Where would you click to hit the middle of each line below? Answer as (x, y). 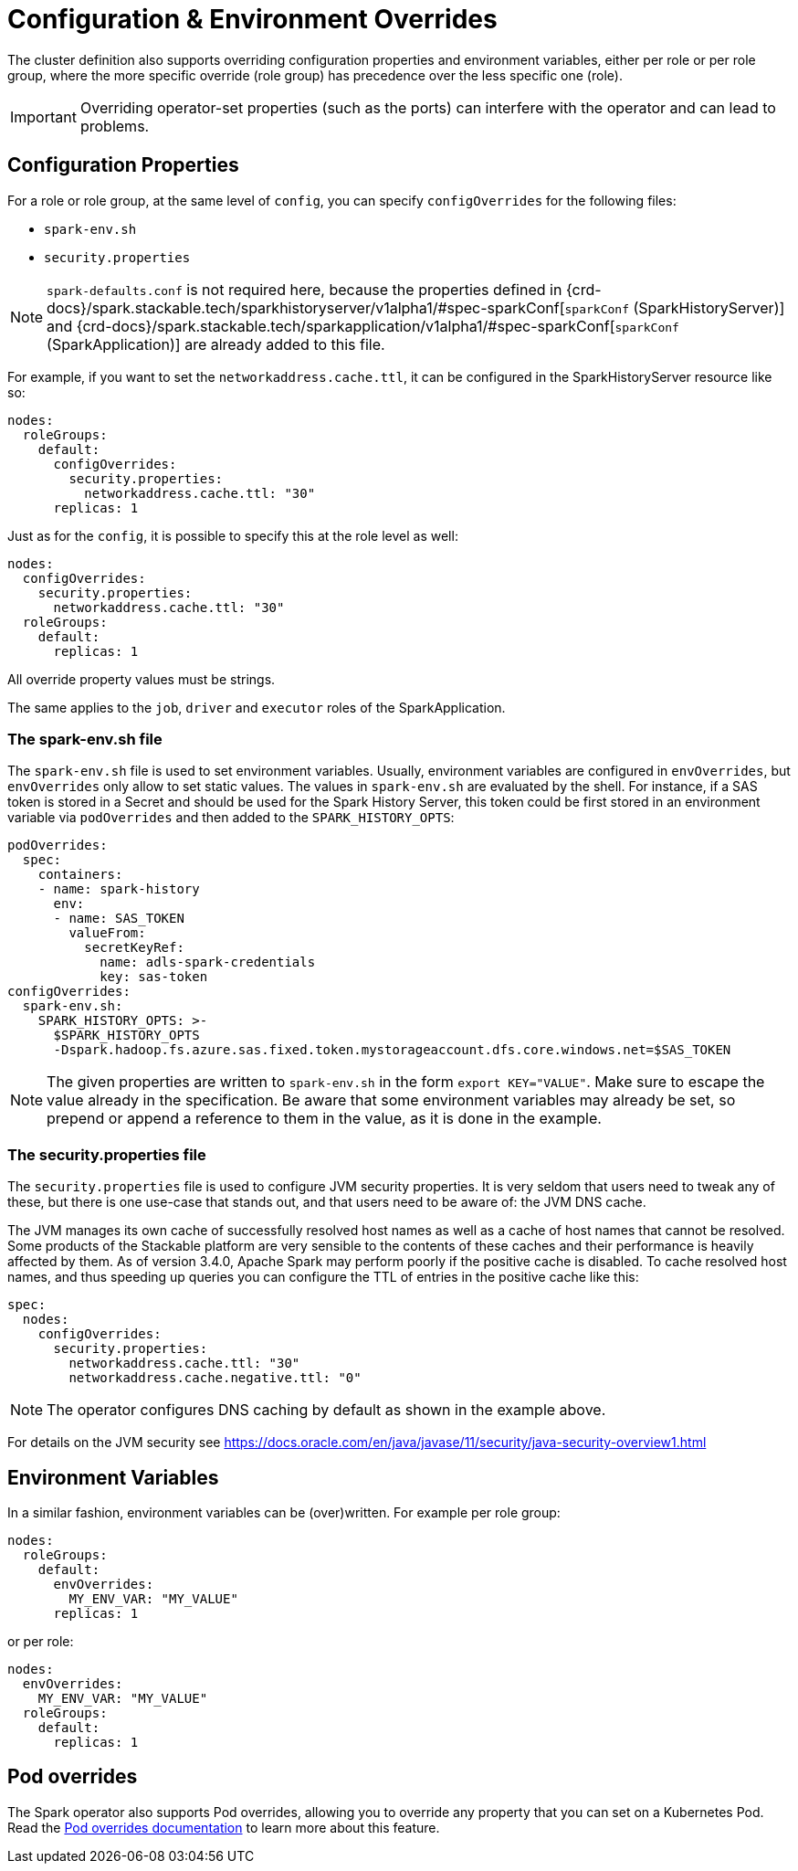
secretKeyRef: (134, 948)
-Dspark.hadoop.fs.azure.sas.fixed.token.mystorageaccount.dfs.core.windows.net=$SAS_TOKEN (392, 1050)
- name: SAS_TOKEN (119, 919)
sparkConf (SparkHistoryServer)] (675, 307)
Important (43, 116)
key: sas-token (154, 977)
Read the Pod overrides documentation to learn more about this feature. (224, 1827)
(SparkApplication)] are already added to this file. (216, 344)
